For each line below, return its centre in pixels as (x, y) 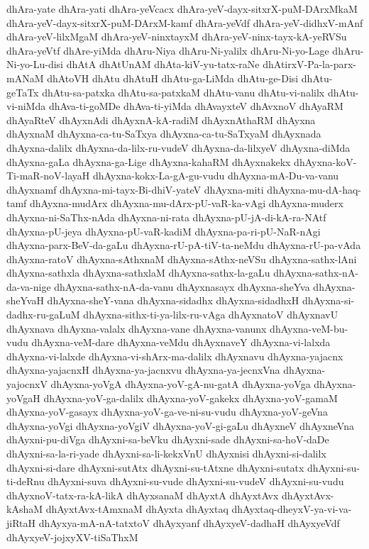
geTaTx (23, 92)
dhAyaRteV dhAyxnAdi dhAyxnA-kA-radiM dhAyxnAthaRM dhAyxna (161, 120)
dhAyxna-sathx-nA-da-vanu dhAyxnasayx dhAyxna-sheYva (182, 286)
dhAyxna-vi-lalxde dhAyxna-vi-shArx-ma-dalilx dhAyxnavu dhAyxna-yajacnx (175, 356)
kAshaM (25, 509)
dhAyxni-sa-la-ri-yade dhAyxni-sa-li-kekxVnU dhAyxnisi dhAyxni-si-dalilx (166, 453)
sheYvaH (25, 300)
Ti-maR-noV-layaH (48, 176)
